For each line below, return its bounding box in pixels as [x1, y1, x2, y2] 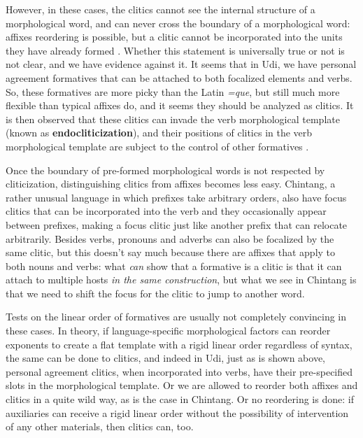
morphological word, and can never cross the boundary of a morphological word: [6, 15, 350, 30]
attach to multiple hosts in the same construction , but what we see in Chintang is [6, 272, 357, 287]
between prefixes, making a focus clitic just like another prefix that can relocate [6, 217, 348, 232]
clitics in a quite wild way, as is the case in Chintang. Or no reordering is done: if [6, 392, 354, 407]
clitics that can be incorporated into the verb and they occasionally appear [6, 204, 327, 218]
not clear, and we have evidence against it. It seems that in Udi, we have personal [6, 57, 357, 71]
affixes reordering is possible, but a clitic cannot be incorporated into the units [6, 29, 343, 44]
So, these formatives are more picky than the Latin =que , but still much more [6, 84, 340, 99]
